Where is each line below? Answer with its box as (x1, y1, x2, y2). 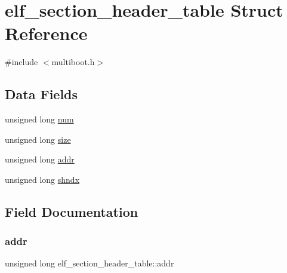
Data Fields (5, 85, 78, 103)
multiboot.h (51, 56, 95, 68)
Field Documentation (5, 202, 138, 220)
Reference (5, 21, 88, 45)
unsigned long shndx (5, 173, 80, 185)
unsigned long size (5, 133, 71, 145)
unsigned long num (5, 113, 74, 125)
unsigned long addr (5, 153, 75, 165)
